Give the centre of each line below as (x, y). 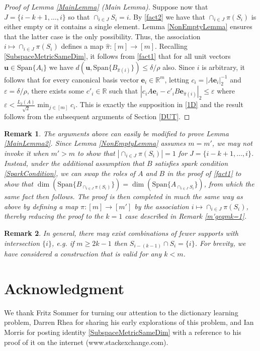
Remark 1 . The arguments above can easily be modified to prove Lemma (116, 133)
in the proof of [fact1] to (204, 173)
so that (79, 16)
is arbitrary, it (224, 67)
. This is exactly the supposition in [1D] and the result (159, 104)
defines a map (82, 46)
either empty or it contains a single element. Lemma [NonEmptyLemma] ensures (128, 26)
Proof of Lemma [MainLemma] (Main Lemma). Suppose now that (106, 7)
